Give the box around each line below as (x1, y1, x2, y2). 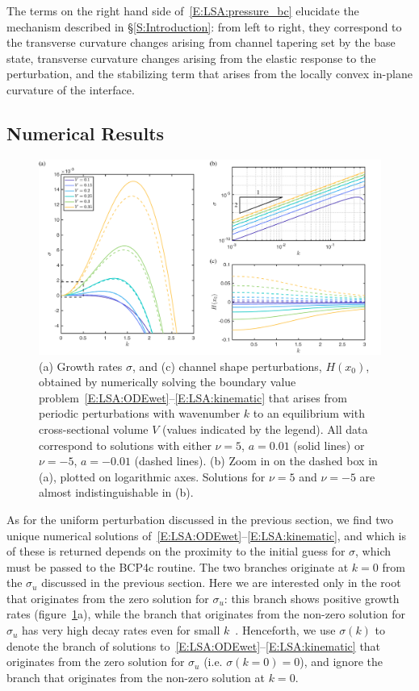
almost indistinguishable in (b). (39, 484, 194, 501)
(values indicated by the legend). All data (162, 420, 368, 437)
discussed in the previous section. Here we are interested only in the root (41, 574, 401, 591)
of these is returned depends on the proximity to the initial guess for (6, 543, 346, 560)
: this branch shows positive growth (224, 589, 400, 606)
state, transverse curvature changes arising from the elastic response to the (6, 49, 376, 66)
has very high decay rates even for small (22, 622, 220, 639)
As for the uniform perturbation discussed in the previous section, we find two (6, 510, 394, 527)
